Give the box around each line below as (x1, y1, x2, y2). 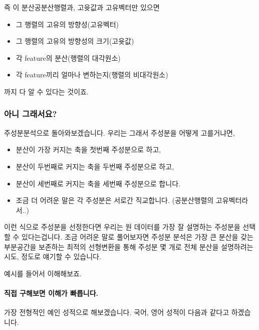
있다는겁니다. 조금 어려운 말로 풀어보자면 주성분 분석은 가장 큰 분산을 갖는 (22, 231, 253, 242)
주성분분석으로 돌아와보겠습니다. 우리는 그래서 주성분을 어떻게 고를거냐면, (4, 127, 235, 138)
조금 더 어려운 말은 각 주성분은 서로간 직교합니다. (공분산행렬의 (16, 195, 214, 205)
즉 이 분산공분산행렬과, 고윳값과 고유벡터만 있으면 (4, 2, 160, 12)
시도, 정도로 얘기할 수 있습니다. (4, 251, 101, 262)
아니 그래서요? (4, 107, 57, 120)
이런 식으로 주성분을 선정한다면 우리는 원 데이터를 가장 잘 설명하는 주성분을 (4, 222, 240, 232)
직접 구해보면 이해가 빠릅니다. (4, 287, 98, 298)
